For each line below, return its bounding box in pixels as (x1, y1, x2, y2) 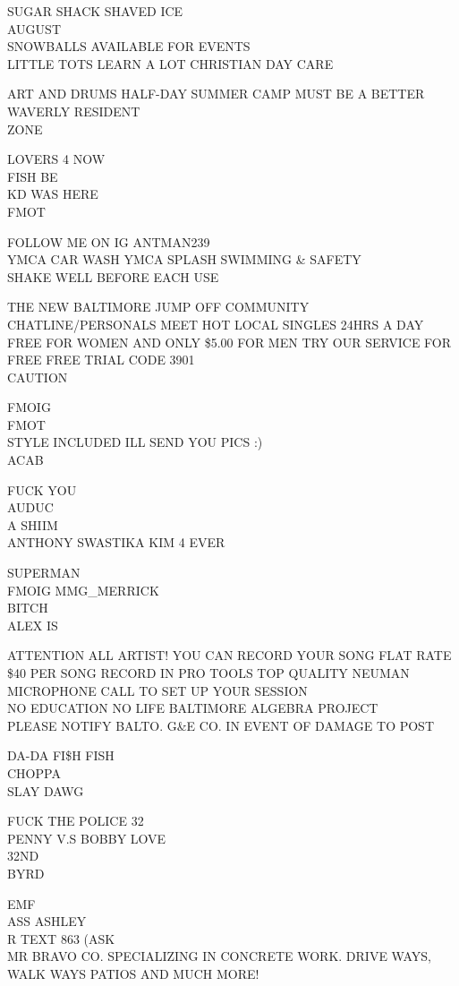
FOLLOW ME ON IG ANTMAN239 (7, 232, 210, 251)
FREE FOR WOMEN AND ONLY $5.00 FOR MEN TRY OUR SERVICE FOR (7, 332, 452, 351)
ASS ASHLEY (7, 912, 87, 930)
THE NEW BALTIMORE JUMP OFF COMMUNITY (7, 297, 310, 316)
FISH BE (7, 167, 58, 185)
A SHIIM (7, 515, 58, 534)
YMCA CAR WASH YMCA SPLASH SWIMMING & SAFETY (7, 250, 361, 269)
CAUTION (7, 367, 68, 386)
